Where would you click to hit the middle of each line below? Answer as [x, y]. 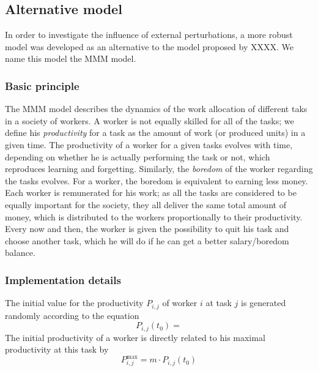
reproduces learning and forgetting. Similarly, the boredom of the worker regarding [159, 169]
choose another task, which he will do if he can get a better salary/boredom [147, 240]
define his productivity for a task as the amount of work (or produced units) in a [155, 133]
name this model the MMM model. [71, 58]
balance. [20, 253]
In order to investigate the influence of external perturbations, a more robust [149, 35]
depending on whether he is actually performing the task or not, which [138, 156]
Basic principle [42, 85]
